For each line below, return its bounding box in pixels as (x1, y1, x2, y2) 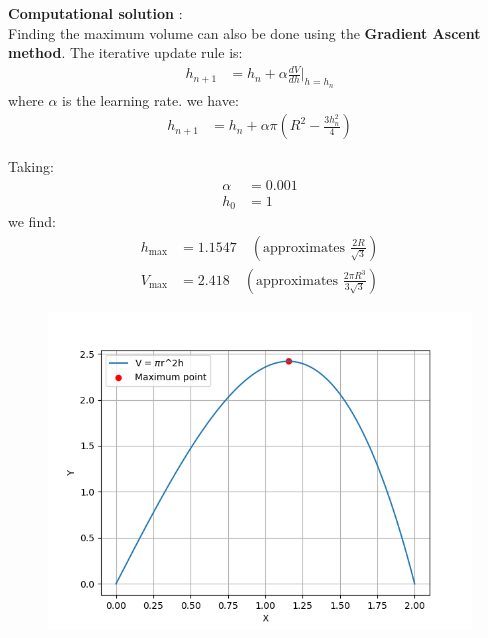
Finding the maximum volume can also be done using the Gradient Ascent (8, 22, 481, 43)
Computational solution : (8, 3, 183, 23)
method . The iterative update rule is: (8, 42, 243, 63)
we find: (8, 211, 56, 232)
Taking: (8, 156, 54, 177)
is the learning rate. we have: (62, 89, 239, 110)
